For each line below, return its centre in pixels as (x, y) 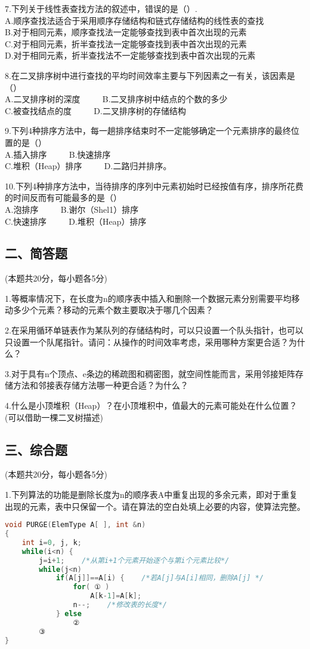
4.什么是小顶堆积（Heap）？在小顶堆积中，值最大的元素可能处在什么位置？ (151, 405)
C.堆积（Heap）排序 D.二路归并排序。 (88, 166)
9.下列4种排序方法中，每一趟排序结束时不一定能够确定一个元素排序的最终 (148, 131)
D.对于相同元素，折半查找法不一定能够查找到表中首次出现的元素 (130, 55)
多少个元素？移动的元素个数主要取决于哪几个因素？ (113, 310)
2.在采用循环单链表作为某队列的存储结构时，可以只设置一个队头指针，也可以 (154, 330)
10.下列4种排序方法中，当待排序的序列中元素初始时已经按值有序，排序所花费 (154, 186)
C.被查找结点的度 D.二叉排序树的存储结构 (95, 110)
